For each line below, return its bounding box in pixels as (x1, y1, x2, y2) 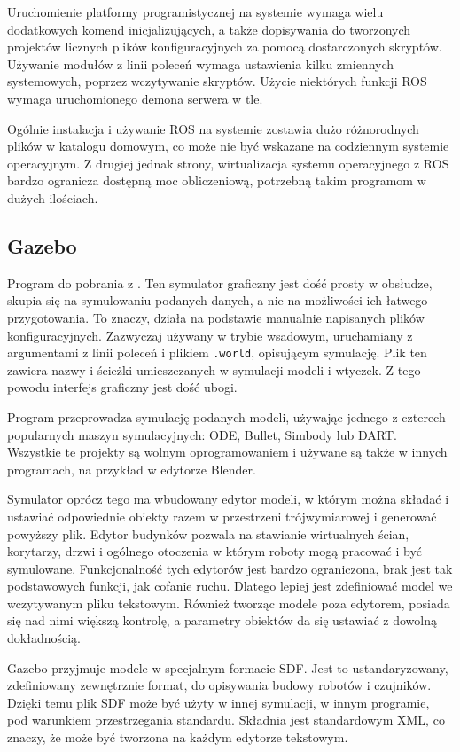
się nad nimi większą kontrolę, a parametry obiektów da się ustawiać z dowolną (7, 611, 437, 630)
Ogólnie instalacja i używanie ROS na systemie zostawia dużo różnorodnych (7, 119, 419, 137)
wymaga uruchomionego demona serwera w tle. (7, 89, 263, 107)
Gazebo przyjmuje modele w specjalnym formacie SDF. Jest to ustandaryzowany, (7, 658, 448, 677)
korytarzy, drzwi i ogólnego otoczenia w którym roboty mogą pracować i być (7, 542, 423, 560)
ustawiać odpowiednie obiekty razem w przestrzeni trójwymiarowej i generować (7, 506, 437, 525)
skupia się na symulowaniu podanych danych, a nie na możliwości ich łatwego (7, 291, 428, 309)
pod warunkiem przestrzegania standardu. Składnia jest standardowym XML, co (7, 710, 445, 729)
